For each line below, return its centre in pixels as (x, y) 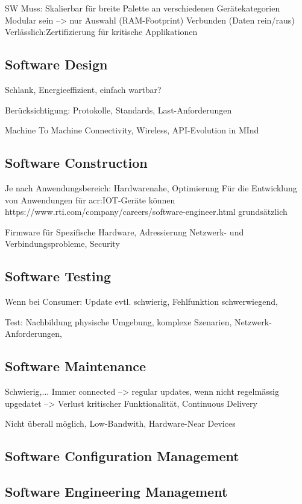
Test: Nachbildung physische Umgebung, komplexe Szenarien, (118, 321)
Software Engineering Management (116, 492)
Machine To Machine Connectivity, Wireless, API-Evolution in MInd (132, 130)
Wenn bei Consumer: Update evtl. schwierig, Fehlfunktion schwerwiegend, (141, 301)
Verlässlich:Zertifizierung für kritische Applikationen (101, 32)
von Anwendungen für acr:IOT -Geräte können (90, 199)
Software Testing (58, 276)
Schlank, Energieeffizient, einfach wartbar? (83, 89)
